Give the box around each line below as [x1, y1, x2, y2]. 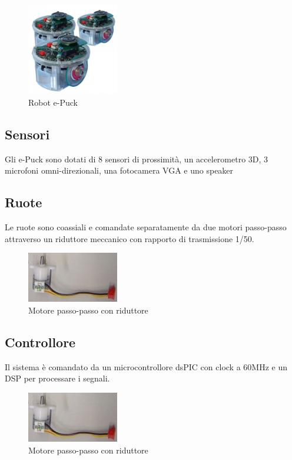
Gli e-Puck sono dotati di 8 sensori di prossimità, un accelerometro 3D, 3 [5, 152, 268, 165]
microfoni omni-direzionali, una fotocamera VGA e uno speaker [5, 164, 234, 177]
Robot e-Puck [28, 96, 78, 108]
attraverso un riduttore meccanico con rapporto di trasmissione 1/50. [5, 232, 254, 244]
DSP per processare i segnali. [5, 372, 110, 384]
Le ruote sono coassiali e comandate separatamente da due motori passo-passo [5, 220, 287, 233]
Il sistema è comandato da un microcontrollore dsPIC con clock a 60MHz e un [5, 360, 287, 373]
